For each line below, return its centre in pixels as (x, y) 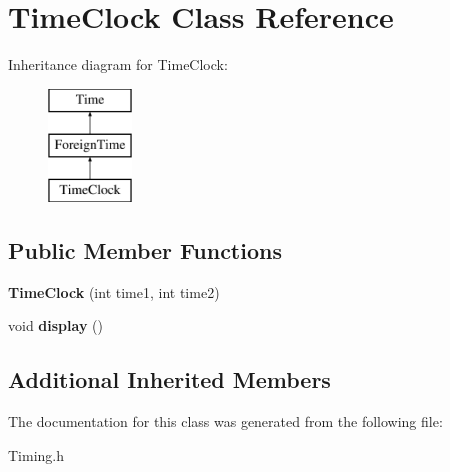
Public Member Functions (145, 250)
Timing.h (36, 454)
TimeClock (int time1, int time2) (114, 291)
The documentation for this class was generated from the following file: (225, 421)
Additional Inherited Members (169, 379)
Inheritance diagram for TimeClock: (118, 64)
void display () (55, 325)
